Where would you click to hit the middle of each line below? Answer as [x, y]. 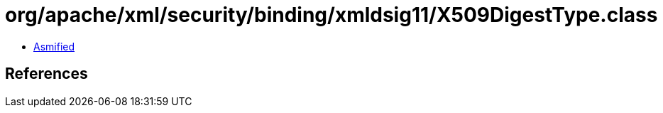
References [46, 74]
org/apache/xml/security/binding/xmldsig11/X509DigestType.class [331, 15]
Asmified [54, 46]
